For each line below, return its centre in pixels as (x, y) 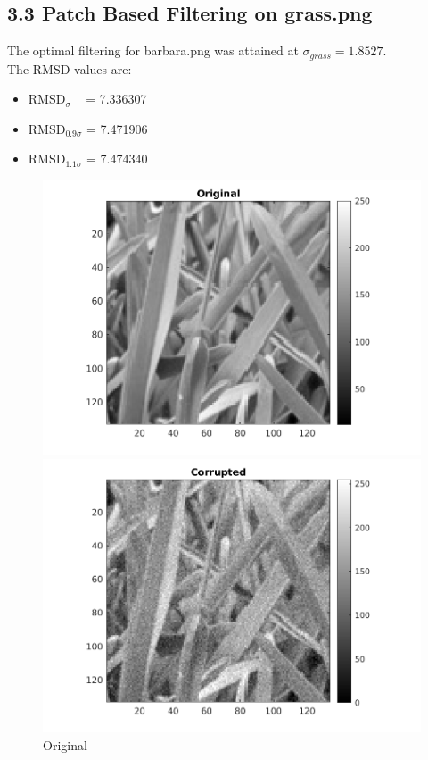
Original (65, 745)
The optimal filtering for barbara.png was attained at (153, 50)
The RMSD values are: (70, 68)
